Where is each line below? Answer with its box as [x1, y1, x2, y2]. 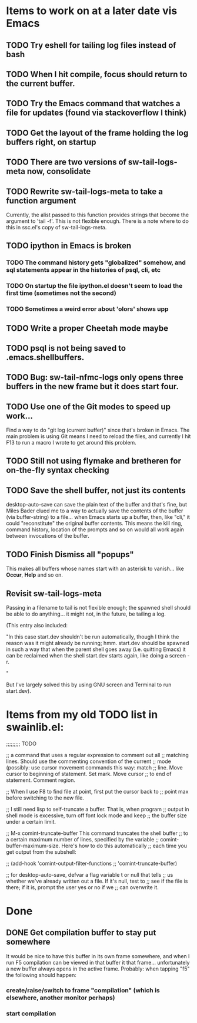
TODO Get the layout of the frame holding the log [6, 128, 189, 138]
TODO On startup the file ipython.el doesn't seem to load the [6, 282, 183, 290]
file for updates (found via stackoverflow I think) [6, 108, 187, 118]
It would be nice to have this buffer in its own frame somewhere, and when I [6, 952, 190, 959]
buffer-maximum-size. [6, 842, 61, 849]
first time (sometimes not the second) [6, 289, 116, 297]
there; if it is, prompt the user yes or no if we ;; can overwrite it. [6, 883, 159, 891]
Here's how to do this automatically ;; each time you [61, 842, 187, 849]
